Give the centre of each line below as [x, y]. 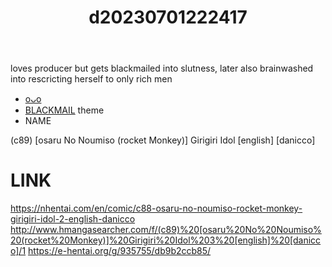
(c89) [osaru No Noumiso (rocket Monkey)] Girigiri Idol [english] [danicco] [163, 140]
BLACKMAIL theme [64, 110]
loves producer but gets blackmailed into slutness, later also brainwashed [162, 68]
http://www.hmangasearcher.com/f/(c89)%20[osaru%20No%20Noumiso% [166, 230]
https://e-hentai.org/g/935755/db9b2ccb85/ [120, 251]
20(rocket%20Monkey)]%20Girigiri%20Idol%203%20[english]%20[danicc [166, 240]
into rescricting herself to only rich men [91, 79]
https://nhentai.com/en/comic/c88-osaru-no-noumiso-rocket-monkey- [156, 208]
